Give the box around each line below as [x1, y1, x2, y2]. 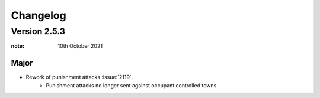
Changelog [11, 9, 66, 22]
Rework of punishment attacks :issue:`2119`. [25, 74, 133, 81]
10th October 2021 [57, 43, 103, 50]
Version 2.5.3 [11, 26, 65, 37]
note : [11, 43, 25, 50]
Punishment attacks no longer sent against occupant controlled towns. [46, 81, 219, 89]
